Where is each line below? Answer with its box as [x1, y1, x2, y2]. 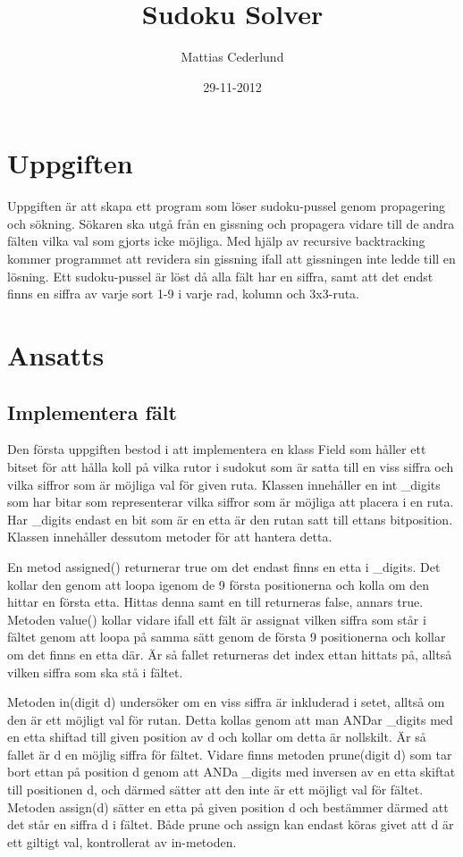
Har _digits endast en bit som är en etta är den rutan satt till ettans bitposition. [7, 509, 453, 528]
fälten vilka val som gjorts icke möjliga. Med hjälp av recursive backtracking [7, 231, 425, 250]
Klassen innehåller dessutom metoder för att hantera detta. [7, 527, 333, 546]
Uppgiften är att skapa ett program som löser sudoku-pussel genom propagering [7, 197, 445, 215]
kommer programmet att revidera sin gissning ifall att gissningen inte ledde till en [7, 249, 456, 268]
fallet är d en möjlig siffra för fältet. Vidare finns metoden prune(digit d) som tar [7, 744, 452, 763]
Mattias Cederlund [181, 47, 284, 66]
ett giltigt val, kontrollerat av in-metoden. [7, 832, 237, 851]
